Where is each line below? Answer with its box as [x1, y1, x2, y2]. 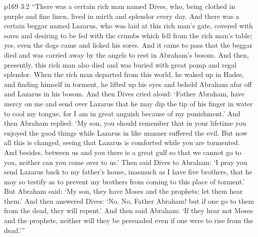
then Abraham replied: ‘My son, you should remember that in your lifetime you [4, 118, 247, 128]
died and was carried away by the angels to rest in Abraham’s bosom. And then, [4, 49, 249, 60]
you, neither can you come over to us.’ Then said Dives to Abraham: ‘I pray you [4, 157, 248, 167]
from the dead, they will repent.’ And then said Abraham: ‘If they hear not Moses [4, 205, 253, 216]
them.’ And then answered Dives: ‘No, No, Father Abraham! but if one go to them [4, 195, 254, 206]
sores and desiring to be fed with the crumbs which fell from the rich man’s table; [4, 30, 253, 40]
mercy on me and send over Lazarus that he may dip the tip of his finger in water [4, 98, 253, 108]
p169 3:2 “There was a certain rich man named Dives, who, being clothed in [4, 1, 235, 11]
